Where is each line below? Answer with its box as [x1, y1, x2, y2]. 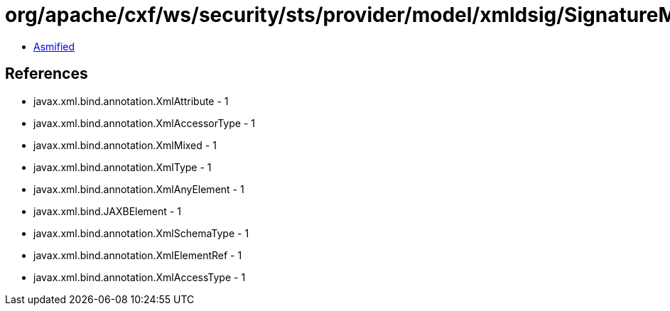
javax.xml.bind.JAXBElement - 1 [33, 204, 181, 217]
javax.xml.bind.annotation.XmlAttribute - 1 [33, 94, 229, 107]
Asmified [33, 40, 75, 53]
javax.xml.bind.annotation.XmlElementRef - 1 [33, 249, 242, 261]
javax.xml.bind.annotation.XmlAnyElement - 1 [33, 182, 244, 195]
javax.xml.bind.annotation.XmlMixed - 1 [33, 138, 217, 151]
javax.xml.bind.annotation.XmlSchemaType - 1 [33, 227, 249, 239]
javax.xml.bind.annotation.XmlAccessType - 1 [33, 271, 246, 283]
